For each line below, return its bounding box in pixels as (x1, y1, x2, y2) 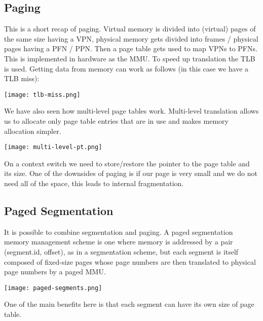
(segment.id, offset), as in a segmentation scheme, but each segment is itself (4, 246, 239, 257)
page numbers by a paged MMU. (4, 266, 106, 277)
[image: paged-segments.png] (4, 284, 102, 292)
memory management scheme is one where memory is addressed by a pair (4, 236, 233, 247)
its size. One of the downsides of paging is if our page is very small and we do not (4, 168, 257, 179)
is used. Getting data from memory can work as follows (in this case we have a (4, 63, 249, 74)
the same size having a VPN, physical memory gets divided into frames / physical (4, 33, 258, 44)
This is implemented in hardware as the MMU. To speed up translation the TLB (4, 53, 255, 63)
